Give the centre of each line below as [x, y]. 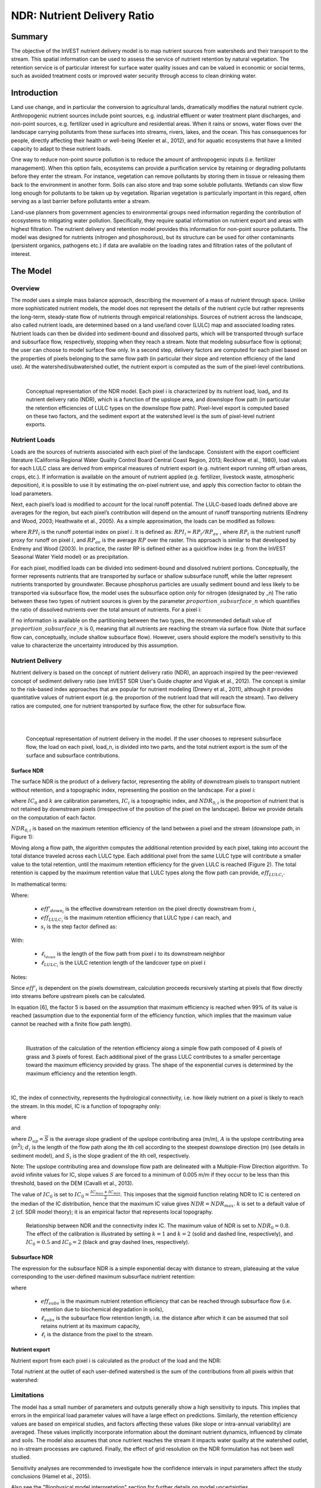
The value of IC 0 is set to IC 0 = [50, 1195]
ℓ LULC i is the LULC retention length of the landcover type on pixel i [123, 964]
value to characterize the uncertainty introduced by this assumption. [95, 645]
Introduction [34, 93]
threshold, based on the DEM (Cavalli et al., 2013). [72, 1183]
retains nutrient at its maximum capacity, [91, 1326]
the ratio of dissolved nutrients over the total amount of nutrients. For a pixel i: [106, 609]
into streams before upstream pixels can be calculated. [78, 996]
